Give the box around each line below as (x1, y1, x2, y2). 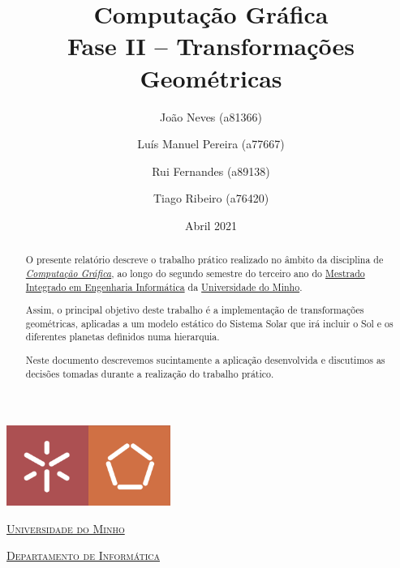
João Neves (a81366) (160, 108, 262, 125)
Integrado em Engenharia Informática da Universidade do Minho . (25, 280, 303, 293)
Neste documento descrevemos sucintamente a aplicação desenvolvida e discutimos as (25, 352, 385, 366)
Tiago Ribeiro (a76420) (153, 190, 269, 207)
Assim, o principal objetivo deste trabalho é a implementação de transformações (25, 303, 364, 317)
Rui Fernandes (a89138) (152, 162, 270, 179)
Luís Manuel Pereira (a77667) (137, 135, 285, 152)
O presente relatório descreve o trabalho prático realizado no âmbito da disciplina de (25, 253, 384, 267)
